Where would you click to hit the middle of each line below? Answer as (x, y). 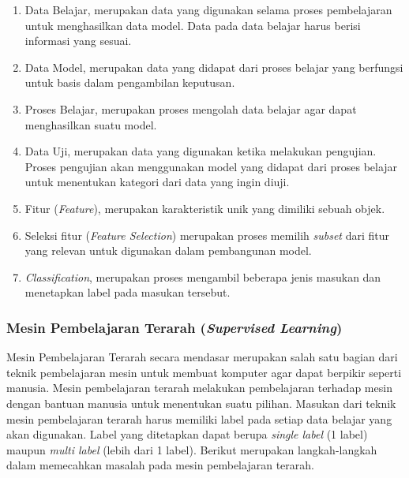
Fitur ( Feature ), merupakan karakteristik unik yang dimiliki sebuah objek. (205, 208)
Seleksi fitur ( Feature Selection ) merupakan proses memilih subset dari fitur (207, 235)
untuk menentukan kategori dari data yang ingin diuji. (157, 182)
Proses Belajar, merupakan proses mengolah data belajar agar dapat (191, 108)
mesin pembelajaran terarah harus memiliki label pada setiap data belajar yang (199, 418)
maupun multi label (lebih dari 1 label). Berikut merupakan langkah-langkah (192, 449)
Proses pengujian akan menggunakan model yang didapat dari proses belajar (211, 166)
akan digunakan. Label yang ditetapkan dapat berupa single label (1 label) (187, 434)
